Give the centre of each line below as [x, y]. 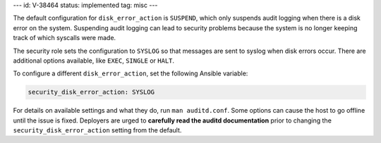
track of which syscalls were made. [65, 38]
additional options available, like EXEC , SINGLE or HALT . [94, 61]
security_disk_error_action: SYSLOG [91, 92]
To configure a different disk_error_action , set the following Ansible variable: [131, 73]
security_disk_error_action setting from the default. [97, 130]
